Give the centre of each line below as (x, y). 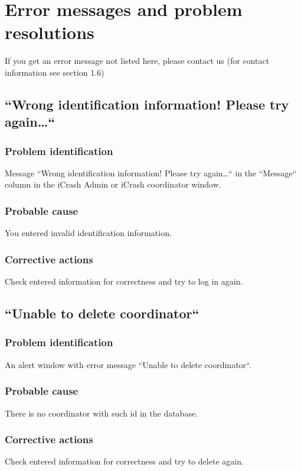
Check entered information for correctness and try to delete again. (124, 461)
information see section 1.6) (55, 72)
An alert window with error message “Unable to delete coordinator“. (128, 364)
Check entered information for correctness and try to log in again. (124, 281)
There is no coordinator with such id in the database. (102, 413)
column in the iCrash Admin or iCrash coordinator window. (113, 184)
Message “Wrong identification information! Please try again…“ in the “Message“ (151, 172)
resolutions (50, 32)
